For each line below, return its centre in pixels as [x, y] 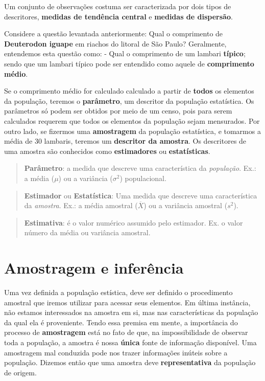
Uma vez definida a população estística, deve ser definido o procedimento [118, 292]
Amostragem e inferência [94, 268]
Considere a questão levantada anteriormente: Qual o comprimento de [114, 33]
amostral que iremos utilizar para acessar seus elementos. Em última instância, [127, 302]
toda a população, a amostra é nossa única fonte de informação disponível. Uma [130, 342]
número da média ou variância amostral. [87, 232]
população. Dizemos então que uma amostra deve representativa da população [130, 362]
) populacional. [143, 178]
